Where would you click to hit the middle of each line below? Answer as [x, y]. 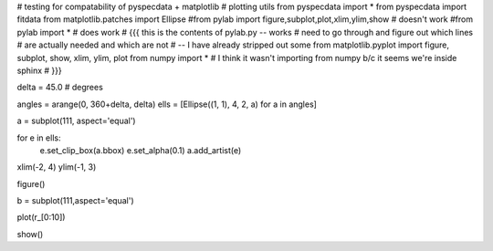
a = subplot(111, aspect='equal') [76, 121]
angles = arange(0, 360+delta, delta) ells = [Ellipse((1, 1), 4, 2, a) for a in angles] [167, 104]
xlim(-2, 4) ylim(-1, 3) [57, 167]
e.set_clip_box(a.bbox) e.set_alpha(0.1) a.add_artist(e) [141, 150]
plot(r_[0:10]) [41, 217]
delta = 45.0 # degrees [60, 88]
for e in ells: [39, 138]
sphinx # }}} [40, 70]
